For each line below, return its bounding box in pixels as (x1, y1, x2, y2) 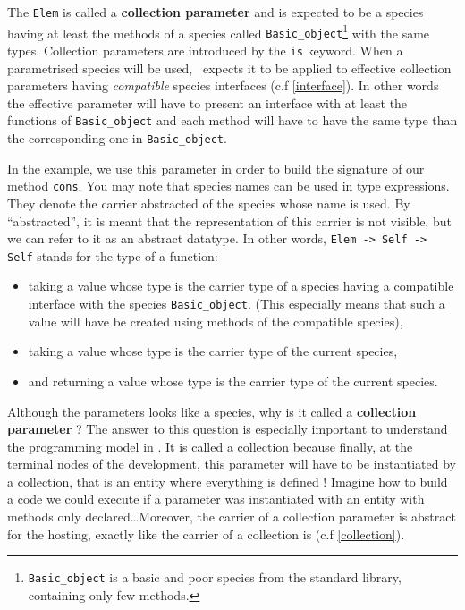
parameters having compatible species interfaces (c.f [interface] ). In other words (7, 76, 439, 95)
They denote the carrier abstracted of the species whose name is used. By (7, 193, 410, 212)
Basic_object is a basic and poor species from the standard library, (28, 568, 402, 587)
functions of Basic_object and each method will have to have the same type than (7, 111, 458, 130)
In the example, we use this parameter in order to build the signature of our (7, 158, 425, 177)
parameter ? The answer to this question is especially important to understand (7, 419, 448, 438)
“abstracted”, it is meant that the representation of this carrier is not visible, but (7, 211, 452, 230)
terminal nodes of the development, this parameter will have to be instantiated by (7, 454, 457, 473)
